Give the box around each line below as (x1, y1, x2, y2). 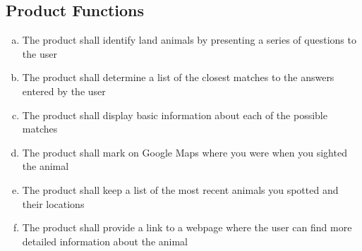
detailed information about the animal (22, 233, 188, 248)
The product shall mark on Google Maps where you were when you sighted (22, 145, 347, 159)
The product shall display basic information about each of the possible (22, 107, 327, 122)
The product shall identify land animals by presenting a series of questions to (22, 32, 356, 47)
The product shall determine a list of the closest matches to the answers (22, 70, 334, 85)
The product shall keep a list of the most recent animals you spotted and (22, 182, 339, 197)
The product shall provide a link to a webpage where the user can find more (22, 220, 352, 235)
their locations (22, 196, 85, 211)
